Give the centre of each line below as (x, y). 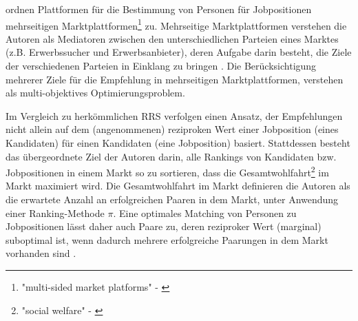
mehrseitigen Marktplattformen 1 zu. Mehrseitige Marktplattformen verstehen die (176, 24)
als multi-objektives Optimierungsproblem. (95, 93)
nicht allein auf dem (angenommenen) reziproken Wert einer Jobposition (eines (172, 129)
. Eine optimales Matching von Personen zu (205, 213)
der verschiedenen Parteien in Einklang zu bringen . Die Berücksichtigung (161, 66)
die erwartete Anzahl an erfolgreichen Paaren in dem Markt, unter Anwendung (172, 199)
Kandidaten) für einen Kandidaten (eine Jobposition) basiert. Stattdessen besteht (178, 143)
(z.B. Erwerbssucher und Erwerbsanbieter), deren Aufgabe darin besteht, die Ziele (179, 52)
